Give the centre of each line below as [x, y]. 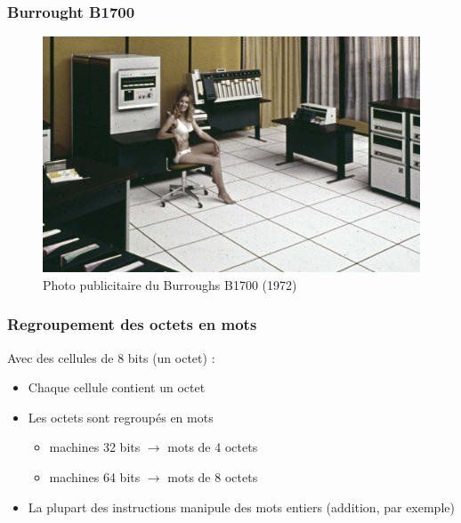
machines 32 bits [95, 447]
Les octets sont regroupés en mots [121, 417]
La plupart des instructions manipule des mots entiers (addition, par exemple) [241, 507]
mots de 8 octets [213, 477]
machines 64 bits [95, 477]
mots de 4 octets [213, 447]
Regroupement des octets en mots [132, 324]
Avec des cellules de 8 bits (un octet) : [111, 357]
